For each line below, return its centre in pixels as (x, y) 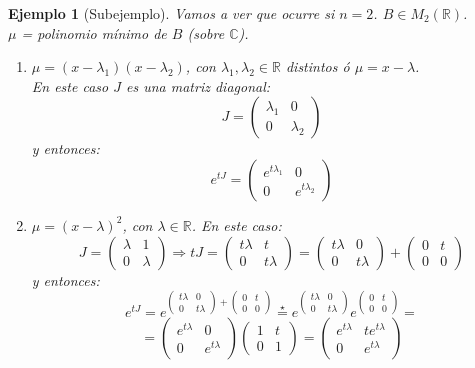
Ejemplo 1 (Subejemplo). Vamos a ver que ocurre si (171, 13)
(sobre (206, 32)
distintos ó (317, 66)
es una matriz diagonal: (198, 85)
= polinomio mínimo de (94, 32)
